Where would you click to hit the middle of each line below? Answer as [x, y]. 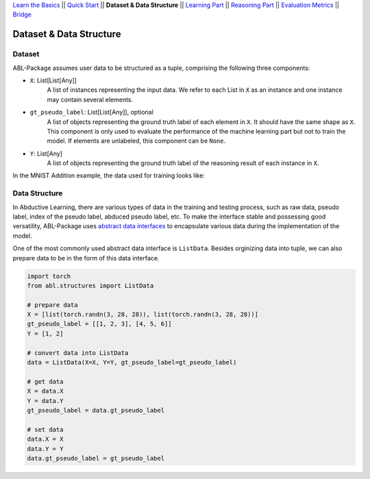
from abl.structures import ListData [90, 285]
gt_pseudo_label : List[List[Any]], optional [91, 112]
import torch [49, 276]
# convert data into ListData [78, 353]
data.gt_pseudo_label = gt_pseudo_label [96, 458]
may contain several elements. [90, 99]
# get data [45, 381]
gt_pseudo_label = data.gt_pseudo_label [96, 410]
